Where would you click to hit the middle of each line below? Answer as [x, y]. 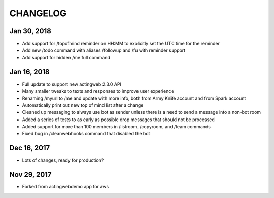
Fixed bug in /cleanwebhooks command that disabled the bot [86, 134]
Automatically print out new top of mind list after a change [83, 105]
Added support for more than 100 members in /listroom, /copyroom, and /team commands [116, 127]
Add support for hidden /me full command [66, 57]
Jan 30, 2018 [30, 31]
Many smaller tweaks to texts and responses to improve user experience [98, 91]
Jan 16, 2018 [30, 72]
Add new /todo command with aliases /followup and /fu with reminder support [104, 50]
